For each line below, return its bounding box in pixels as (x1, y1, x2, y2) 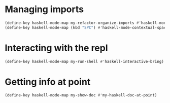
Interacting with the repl (5, 42, 108, 54)
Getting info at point (5, 76, 91, 87)
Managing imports (5, 4, 84, 15)
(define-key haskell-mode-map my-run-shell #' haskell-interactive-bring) (5, 59, 164, 64)
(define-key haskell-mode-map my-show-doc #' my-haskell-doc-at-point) (5, 93, 157, 98)
